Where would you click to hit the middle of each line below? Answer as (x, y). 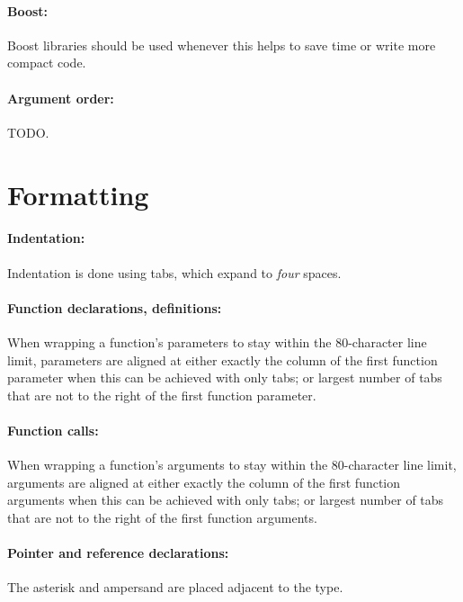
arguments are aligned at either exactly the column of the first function (204, 482)
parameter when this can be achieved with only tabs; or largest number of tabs (225, 377)
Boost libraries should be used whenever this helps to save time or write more (222, 45)
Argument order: (61, 98)
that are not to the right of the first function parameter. (162, 395)
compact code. (47, 63)
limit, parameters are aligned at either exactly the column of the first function (223, 359)
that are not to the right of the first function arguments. (162, 517)
